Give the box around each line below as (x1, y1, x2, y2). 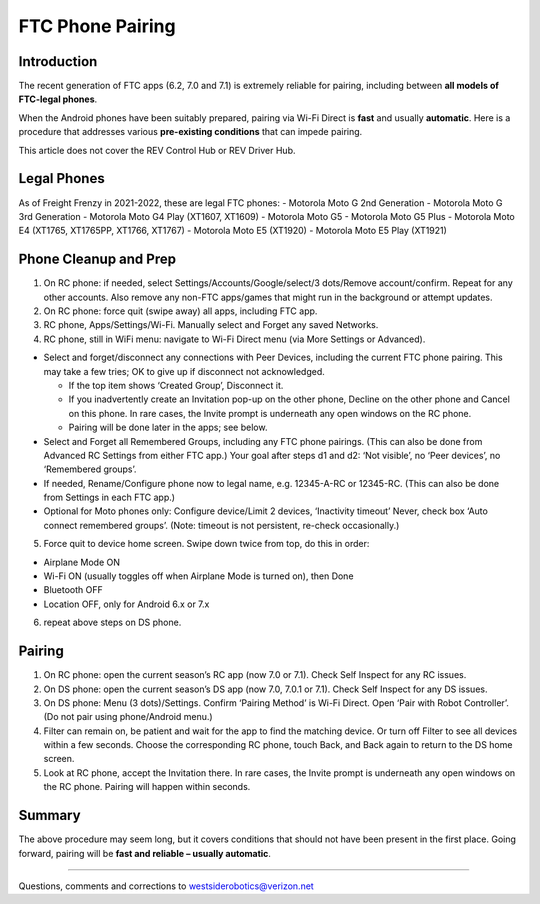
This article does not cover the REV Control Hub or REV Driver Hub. (18, 144, 296, 156)
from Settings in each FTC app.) (43, 491, 175, 504)
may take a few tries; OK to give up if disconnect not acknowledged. (43, 365, 325, 377)
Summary (18, 807, 81, 824)
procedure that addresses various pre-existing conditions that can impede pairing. (18, 126, 363, 138)
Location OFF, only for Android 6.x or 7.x (43, 598, 210, 610)
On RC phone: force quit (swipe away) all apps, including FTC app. (43, 305, 318, 317)
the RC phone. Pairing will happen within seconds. (43, 781, 251, 793)
